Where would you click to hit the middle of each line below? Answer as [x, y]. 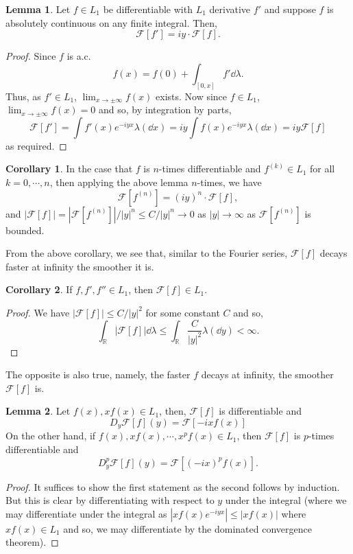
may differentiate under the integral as [86, 513]
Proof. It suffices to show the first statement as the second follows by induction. [173, 486]
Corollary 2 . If [39, 289]
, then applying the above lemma [119, 182]
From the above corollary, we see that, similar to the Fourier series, [147, 253]
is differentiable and [260, 411]
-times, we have [229, 182]
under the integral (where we [286, 500]
